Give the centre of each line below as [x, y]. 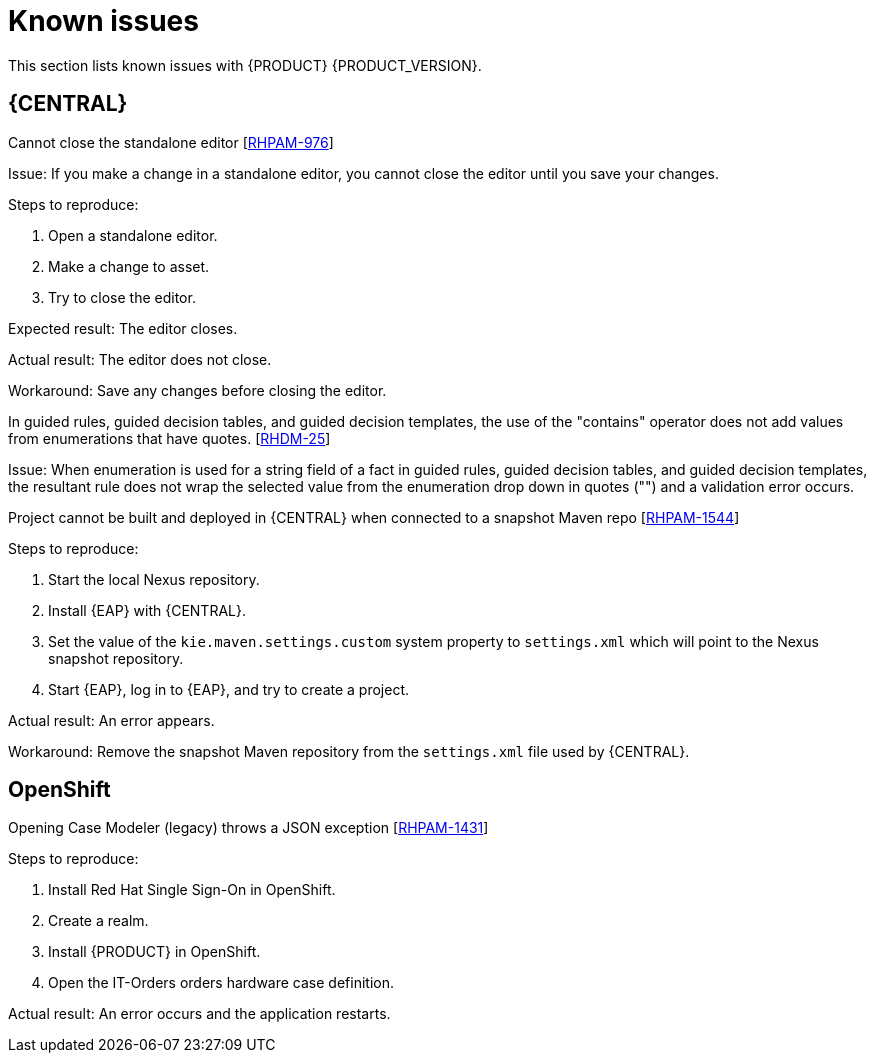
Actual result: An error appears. [111, 720]
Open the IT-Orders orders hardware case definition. [221, 983]
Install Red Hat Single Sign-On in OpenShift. [192, 890]
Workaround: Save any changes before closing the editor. [197, 390]
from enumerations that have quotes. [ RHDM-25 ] [169, 438]
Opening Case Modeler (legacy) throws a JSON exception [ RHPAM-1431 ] [248, 828]
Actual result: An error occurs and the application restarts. [199, 1014]
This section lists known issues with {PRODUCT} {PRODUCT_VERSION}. [245, 65]
